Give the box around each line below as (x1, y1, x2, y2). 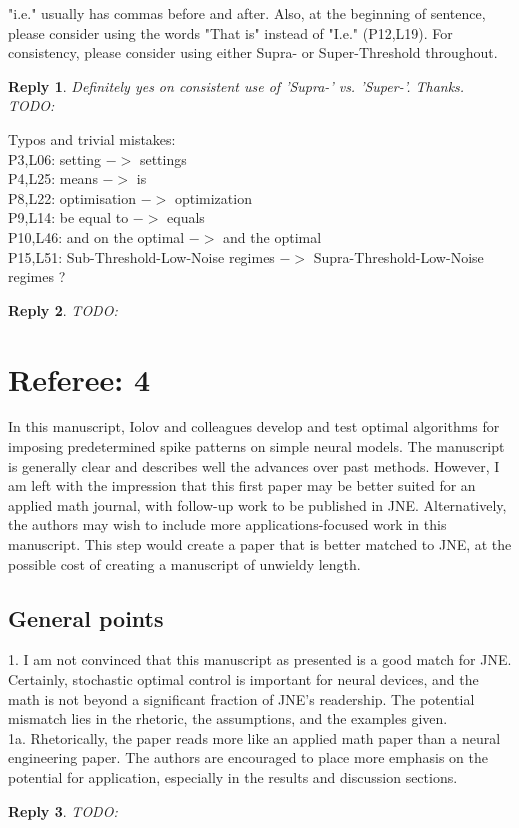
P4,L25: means (8, 168, 98, 189)
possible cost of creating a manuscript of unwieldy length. (8, 553, 361, 574)
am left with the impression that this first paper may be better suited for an (8, 475, 476, 496)
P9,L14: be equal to (8, 207, 129, 228)
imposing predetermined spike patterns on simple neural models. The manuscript (8, 436, 505, 457)
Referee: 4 (8, 358, 151, 399)
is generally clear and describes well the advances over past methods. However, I (8, 455, 500, 476)
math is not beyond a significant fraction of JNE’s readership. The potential (8, 688, 475, 709)
